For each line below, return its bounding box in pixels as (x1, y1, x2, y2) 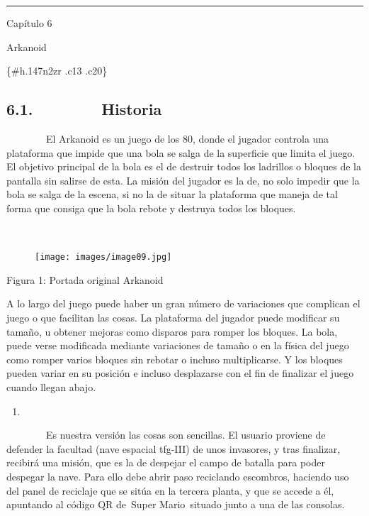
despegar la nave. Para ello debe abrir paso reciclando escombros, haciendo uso (6, 468, 349, 483)
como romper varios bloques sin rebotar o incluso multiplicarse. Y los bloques (6, 351, 343, 366)
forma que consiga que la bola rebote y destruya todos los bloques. (6, 200, 296, 215)
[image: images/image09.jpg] (35, 252, 172, 263)
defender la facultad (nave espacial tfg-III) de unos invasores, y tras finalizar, (6, 441, 341, 456)
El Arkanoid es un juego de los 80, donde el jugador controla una (45, 131, 329, 146)
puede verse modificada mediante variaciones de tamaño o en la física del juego (6, 338, 349, 353)
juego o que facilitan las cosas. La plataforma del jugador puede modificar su (6, 309, 340, 324)
